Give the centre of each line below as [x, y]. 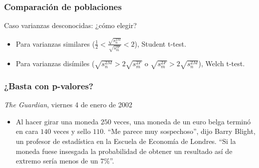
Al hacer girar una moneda [57, 121]
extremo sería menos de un [57, 161]
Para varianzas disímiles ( [55, 63]
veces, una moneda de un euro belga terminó [182, 121]
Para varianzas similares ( [55, 43]
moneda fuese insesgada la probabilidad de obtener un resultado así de [124, 151]
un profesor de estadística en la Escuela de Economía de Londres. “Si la [126, 141]
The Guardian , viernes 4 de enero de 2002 [68, 105]
